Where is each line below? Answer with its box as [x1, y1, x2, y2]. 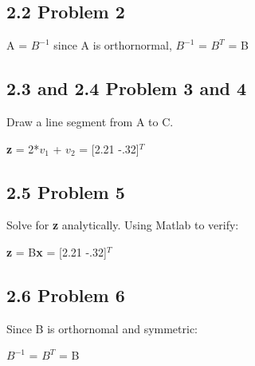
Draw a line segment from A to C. [6, 113, 174, 129]
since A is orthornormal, [53, 37, 172, 54]
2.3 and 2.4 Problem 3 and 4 [6, 76, 247, 101]
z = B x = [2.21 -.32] [6, 243, 107, 260]
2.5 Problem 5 [6, 179, 125, 204]
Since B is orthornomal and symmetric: [6, 320, 198, 336]
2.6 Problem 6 [6, 282, 125, 307]
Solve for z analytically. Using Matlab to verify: [6, 217, 239, 233]
